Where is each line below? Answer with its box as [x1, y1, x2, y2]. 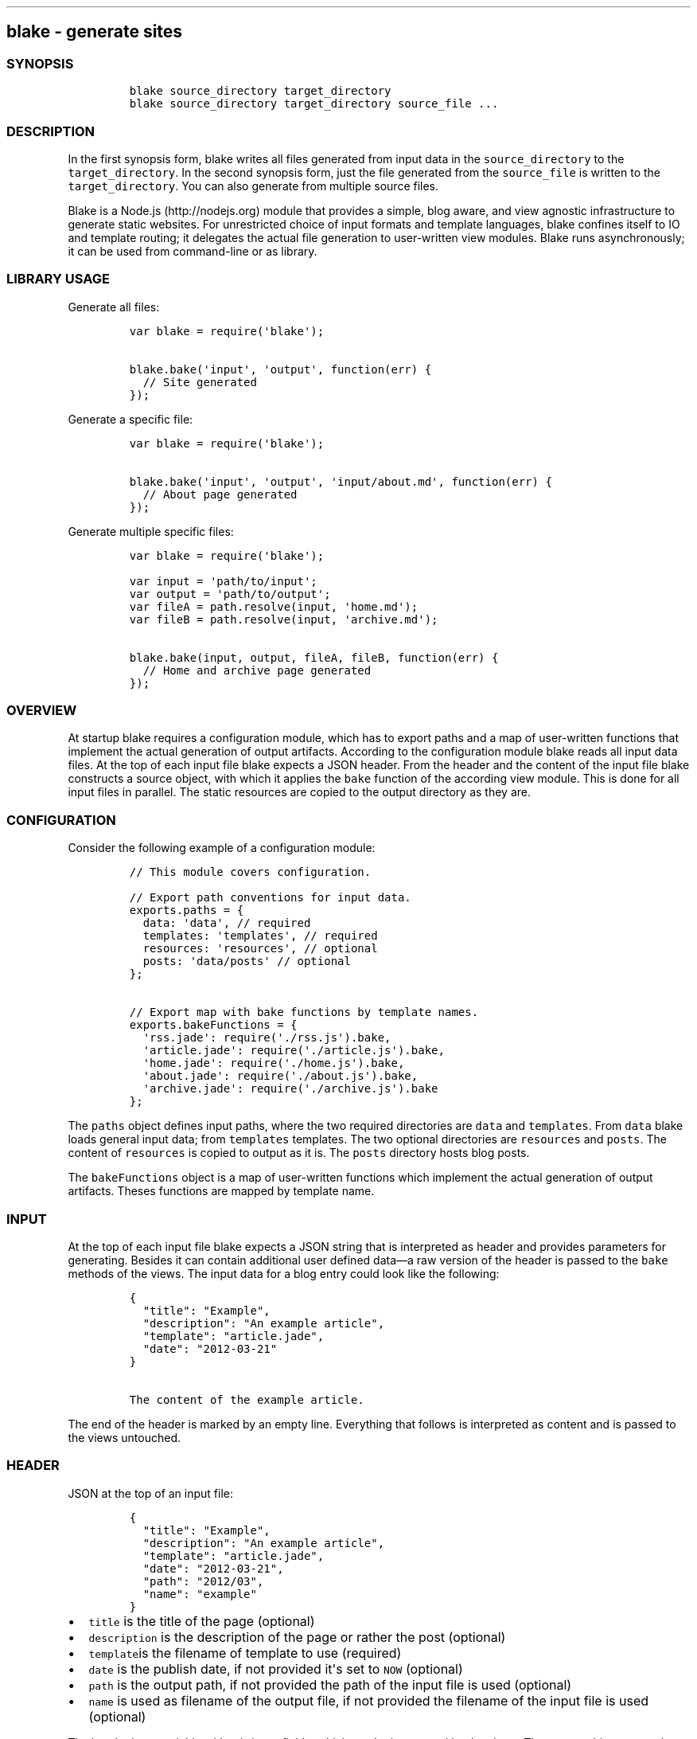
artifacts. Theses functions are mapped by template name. [68, 1184, 375, 1198]
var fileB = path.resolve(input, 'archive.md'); [129, 612, 438, 626]
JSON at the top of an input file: [68, 1486, 234, 1500]
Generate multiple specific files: [68, 524, 234, 538]
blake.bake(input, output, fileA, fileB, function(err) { [129, 651, 499, 664]
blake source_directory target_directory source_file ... [129, 97, 499, 111]
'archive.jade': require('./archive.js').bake [142, 1082, 438, 1096]
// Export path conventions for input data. [129, 891, 411, 905]
